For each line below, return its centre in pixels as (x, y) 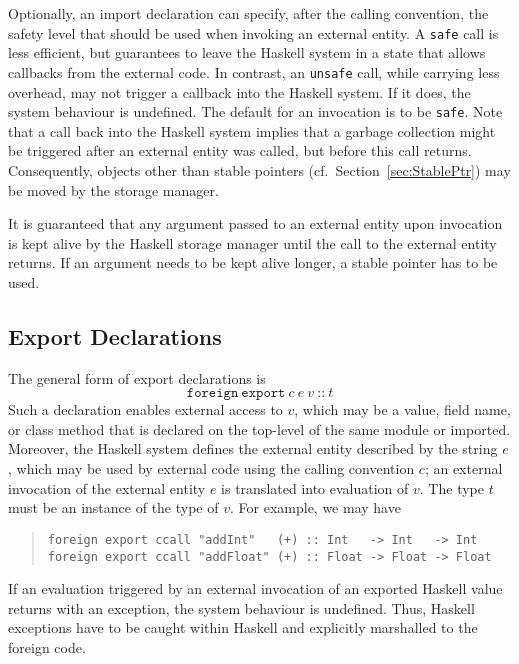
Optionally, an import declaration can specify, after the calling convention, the (248, 13)
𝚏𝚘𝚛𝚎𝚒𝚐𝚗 (212, 393)
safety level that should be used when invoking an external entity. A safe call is (253, 32)
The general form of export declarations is (137, 377)
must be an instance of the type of (113, 507)
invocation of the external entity (107, 487)
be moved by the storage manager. (113, 189)
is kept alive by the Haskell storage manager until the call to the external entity (252, 242)
